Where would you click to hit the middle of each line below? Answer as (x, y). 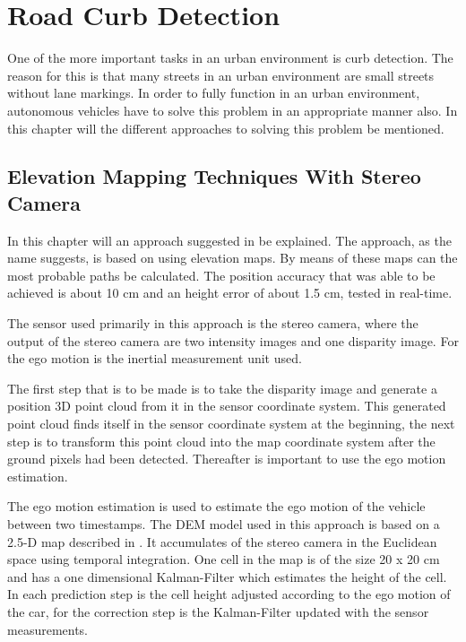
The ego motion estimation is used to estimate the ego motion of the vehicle (216, 506)
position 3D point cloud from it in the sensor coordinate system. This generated (227, 406)
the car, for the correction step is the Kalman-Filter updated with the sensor (218, 611)
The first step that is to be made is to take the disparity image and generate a (222, 388)
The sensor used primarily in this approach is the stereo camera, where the (213, 323)
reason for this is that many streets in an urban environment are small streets (221, 75)
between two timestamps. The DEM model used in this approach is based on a (224, 524)
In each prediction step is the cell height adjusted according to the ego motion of (229, 594)
